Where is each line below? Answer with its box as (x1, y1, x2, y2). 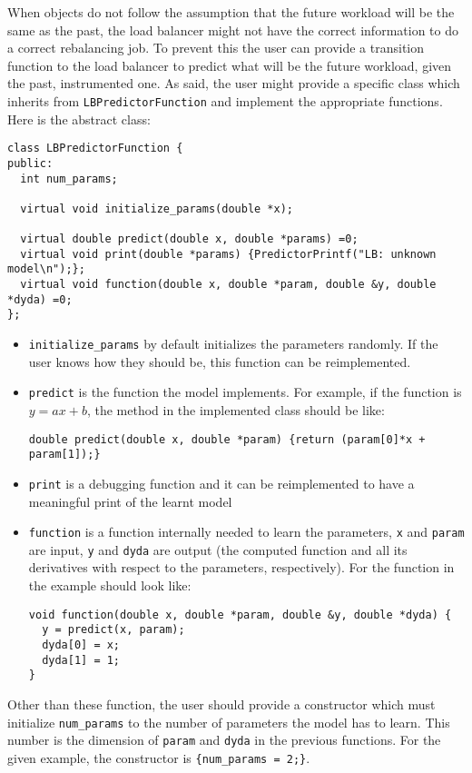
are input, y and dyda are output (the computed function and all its (28, 540, 408, 559)
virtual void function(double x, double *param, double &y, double (20, 278, 437, 292)
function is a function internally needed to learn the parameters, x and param (28, 522, 465, 541)
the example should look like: (28, 576, 192, 595)
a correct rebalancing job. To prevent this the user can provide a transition (7, 38, 425, 57)
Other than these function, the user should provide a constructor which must (7, 694, 436, 713)
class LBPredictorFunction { (7, 142, 183, 155)
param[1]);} (28, 448, 101, 461)
